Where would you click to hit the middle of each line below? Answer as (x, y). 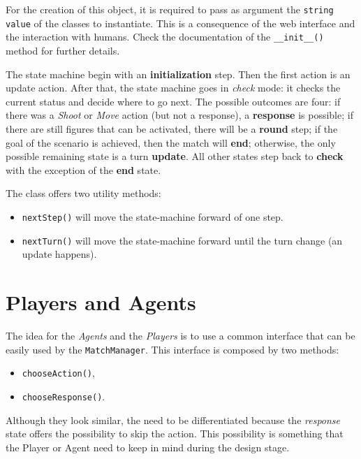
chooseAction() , (58, 373)
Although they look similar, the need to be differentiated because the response (173, 420)
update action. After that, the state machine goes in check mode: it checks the (173, 88)
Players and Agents (101, 302)
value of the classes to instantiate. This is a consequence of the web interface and (180, 23)
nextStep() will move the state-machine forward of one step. (153, 216)
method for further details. (63, 50)
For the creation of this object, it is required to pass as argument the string (170, 9)
